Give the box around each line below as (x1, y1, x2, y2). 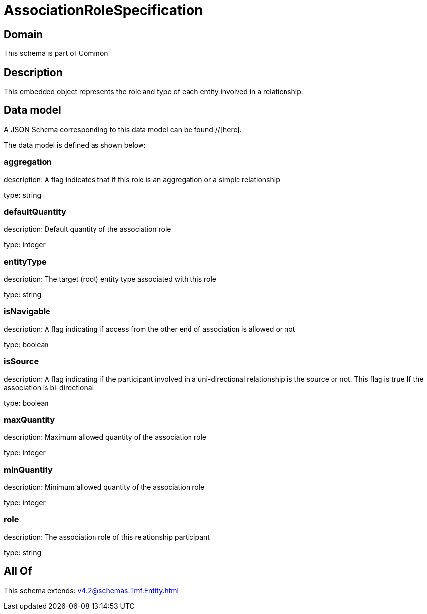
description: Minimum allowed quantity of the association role (4, 483, 205, 492)
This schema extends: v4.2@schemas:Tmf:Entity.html (4, 586, 179, 595)
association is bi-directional (4, 383, 94, 392)
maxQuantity (4, 414, 55, 425)
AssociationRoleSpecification (4, 2, 203, 19)
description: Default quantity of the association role (4, 225, 171, 234)
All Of (4, 565, 32, 578)
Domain (4, 28, 43, 41)
